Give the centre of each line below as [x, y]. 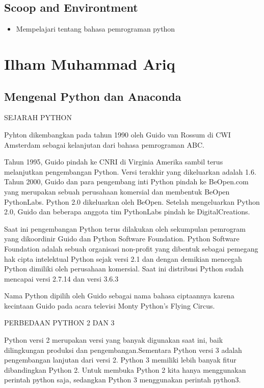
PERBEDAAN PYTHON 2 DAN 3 [59, 323]
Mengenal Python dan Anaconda [93, 96]
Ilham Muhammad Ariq [90, 63]
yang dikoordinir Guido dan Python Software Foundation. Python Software [122, 239]
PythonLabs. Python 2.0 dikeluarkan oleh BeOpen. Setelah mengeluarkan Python [132, 201]
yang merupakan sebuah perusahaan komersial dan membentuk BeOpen [117, 191]
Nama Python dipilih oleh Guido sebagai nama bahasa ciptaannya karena [119, 296]
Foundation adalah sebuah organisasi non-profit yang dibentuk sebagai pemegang [131, 248]
